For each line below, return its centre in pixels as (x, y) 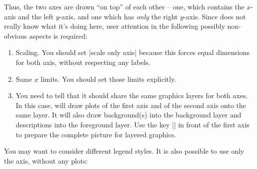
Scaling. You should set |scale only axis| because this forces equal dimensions (132, 52)
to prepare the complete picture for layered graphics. (96, 134)
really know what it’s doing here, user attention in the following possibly (115, 26)
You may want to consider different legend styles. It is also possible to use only (124, 151)
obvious (15, 35)
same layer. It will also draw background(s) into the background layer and (128, 115)
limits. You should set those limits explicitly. (108, 79)
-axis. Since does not (215, 16)
